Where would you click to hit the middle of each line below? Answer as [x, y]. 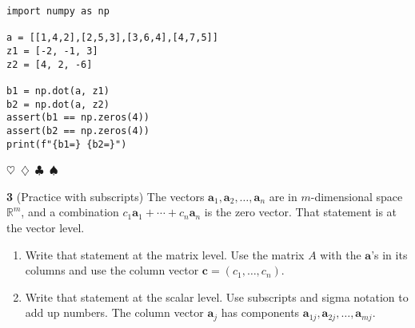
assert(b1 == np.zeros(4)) [78, 118]
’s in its [389, 254]
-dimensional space [357, 196]
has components [260, 312]
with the [341, 254]
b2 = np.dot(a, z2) [58, 104]
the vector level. [46, 227]
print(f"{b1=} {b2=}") [67, 144]
